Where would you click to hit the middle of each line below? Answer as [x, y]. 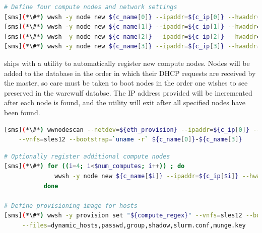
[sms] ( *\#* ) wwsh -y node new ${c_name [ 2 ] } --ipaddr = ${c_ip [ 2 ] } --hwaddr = [132, 36]
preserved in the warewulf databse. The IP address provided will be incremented [128, 92]
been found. [22, 112]
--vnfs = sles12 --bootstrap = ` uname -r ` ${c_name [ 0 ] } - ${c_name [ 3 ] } [130, 140]
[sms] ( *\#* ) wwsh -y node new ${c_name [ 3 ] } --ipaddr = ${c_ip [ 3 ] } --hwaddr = [132, 47]
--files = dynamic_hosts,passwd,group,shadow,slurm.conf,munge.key [134, 225]
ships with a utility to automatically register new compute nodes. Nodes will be [127, 63]
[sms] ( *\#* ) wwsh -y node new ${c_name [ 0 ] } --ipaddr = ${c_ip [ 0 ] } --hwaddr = [132, 17]
